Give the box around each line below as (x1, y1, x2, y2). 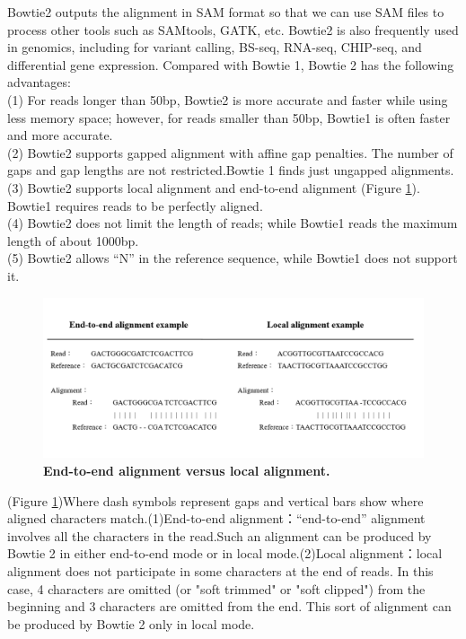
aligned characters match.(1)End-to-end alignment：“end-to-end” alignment (7, 509, 426, 528)
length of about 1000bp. (7, 231, 139, 249)
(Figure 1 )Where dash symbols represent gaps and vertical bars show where (7, 491, 424, 510)
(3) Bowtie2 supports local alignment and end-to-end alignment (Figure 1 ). (7, 178, 420, 197)
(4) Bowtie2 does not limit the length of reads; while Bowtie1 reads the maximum (7, 214, 458, 232)
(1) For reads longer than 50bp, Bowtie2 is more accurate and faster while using (7, 90, 448, 109)
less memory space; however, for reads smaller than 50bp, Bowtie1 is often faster (7, 108, 451, 127)
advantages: (7, 73, 71, 92)
